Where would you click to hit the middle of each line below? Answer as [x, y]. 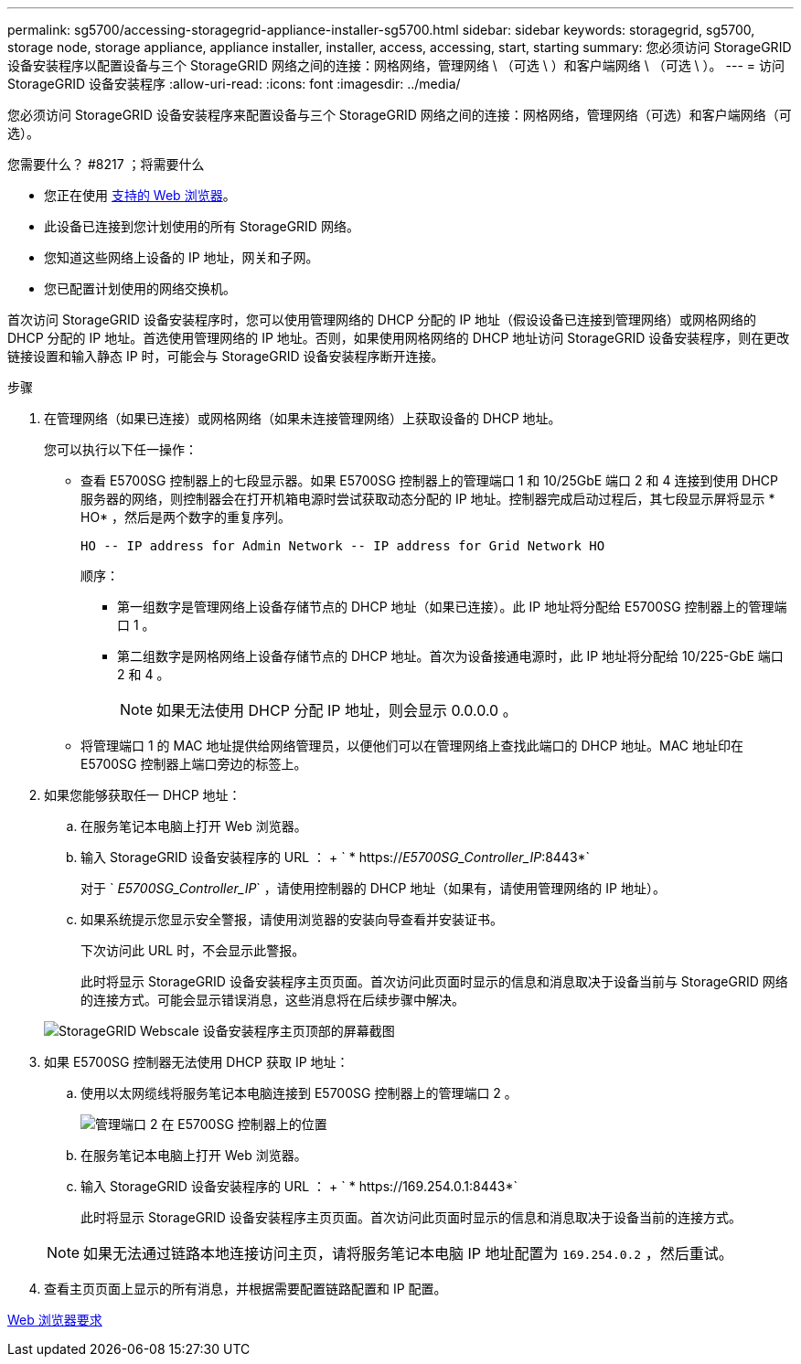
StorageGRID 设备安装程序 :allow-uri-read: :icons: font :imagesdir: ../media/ [234, 84]
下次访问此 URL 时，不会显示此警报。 [193, 950]
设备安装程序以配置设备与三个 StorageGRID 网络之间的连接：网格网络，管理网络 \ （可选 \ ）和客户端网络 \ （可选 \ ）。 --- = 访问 [396, 65]
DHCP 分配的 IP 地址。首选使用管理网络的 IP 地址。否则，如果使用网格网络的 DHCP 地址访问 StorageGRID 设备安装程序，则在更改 [399, 338]
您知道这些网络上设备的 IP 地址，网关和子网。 [182, 257]
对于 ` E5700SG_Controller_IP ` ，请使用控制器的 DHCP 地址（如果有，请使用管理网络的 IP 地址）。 [373, 888]
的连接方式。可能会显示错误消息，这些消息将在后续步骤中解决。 [272, 1000]
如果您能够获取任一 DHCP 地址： [143, 795]
